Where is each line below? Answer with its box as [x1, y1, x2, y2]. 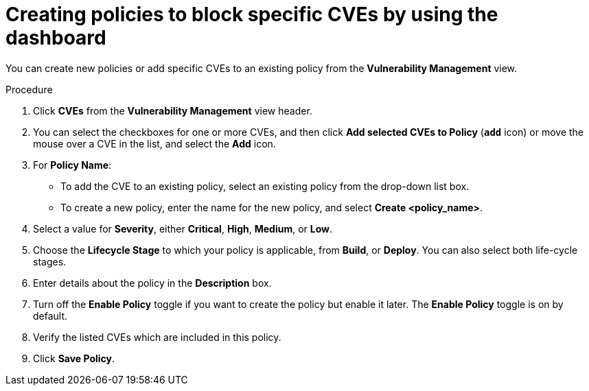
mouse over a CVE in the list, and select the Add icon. [33, 137, 276, 150]
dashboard [5, 26, 106, 49]
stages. [33, 255, 67, 268]
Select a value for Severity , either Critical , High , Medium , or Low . [33, 222, 333, 235]
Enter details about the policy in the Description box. [33, 276, 272, 289]
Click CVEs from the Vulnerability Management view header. [33, 104, 312, 117]
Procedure [5, 83, 53, 95]
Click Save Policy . [33, 352, 115, 364]
